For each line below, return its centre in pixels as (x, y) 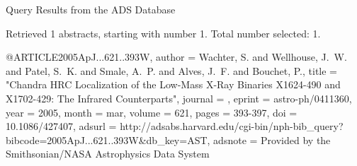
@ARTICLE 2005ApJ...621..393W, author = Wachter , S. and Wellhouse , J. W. (176, 57)
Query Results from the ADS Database (91, 9)
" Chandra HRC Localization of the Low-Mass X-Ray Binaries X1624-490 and (173, 84)
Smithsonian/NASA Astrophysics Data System (108, 154)
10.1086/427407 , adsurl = (61, 126)
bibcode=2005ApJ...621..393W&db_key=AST (107, 140)
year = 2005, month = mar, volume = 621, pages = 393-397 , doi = (152, 112)
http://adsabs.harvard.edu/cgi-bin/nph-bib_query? (232, 126)
